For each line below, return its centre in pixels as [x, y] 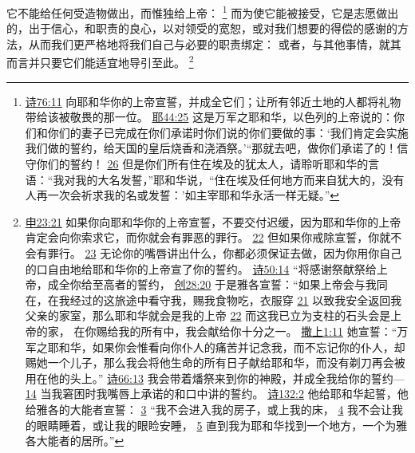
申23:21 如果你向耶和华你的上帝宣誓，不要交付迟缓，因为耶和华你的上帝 [213, 221]
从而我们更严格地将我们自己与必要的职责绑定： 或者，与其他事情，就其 [215, 43]
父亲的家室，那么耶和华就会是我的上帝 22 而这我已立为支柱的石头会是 [208, 315]
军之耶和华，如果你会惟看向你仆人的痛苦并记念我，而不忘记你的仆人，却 [215, 347]
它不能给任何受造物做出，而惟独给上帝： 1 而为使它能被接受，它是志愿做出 [203, 12]
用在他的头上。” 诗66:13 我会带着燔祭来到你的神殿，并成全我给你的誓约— [215, 378]
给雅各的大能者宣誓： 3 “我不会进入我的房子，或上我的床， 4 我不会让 [209, 409]
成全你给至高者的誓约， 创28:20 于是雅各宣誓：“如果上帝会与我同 [217, 284]
